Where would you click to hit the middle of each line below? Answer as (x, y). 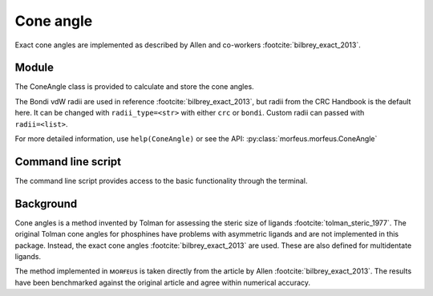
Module (34, 68)
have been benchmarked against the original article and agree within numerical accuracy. (163, 282)
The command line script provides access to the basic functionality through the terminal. (161, 180)
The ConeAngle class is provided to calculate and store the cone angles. (134, 87)
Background (46, 203)
